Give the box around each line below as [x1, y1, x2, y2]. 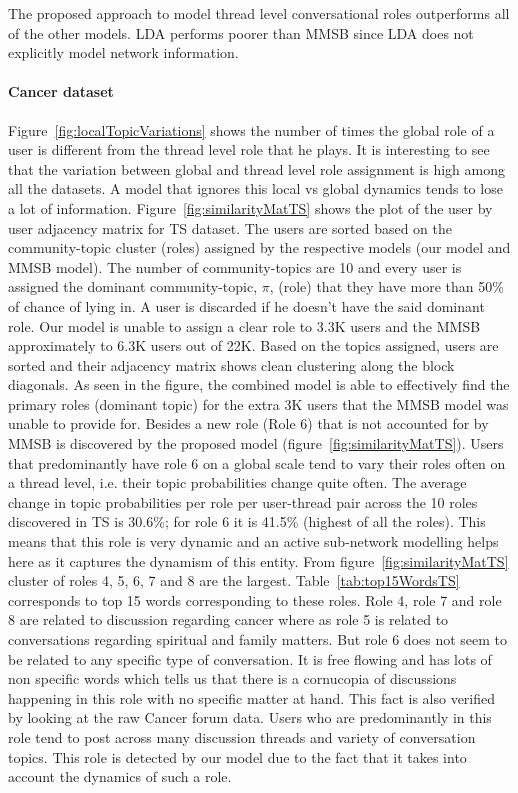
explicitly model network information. [8, 42, 239, 63]
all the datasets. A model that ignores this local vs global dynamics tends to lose [8, 178, 503, 199]
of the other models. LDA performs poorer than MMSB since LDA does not [8, 22, 474, 43]
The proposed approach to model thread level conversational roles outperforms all [8, 3, 510, 23]
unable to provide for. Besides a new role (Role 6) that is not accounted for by [8, 413, 489, 434]
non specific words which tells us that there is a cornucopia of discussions [8, 668, 457, 689]
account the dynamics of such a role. [8, 766, 232, 787]
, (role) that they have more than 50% [269, 276, 504, 297]
